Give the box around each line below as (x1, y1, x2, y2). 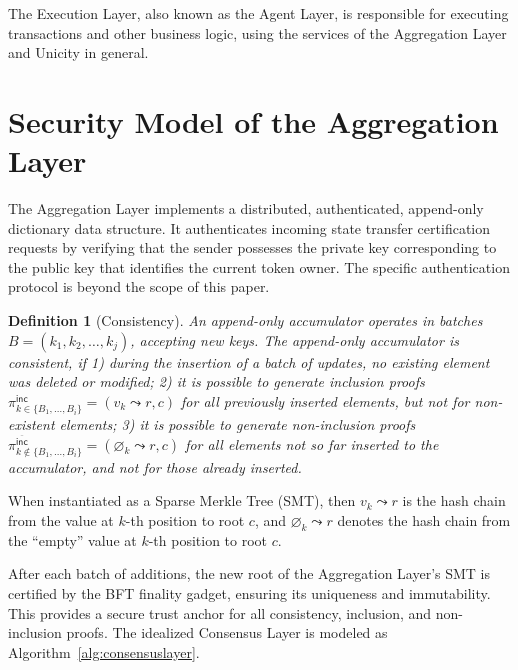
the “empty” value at (8, 529, 137, 550)
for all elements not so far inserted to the (185, 433, 439, 454)
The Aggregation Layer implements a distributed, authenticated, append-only (8, 198, 484, 219)
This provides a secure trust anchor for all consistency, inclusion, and (8, 602, 432, 623)
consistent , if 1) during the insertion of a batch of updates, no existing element (8, 351, 490, 372)
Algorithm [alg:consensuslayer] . (8, 641, 200, 662)
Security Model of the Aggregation (8, 100, 499, 141)
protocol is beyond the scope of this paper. (8, 276, 270, 297)
